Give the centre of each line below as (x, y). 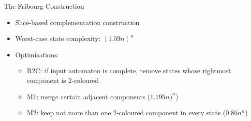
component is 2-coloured (63, 80)
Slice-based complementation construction (77, 22)
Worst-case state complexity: (58, 38)
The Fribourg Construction (44, 6)
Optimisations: (37, 54)
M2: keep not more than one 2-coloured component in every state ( (126, 113)
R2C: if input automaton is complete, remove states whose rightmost (129, 71)
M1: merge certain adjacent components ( (89, 96)
